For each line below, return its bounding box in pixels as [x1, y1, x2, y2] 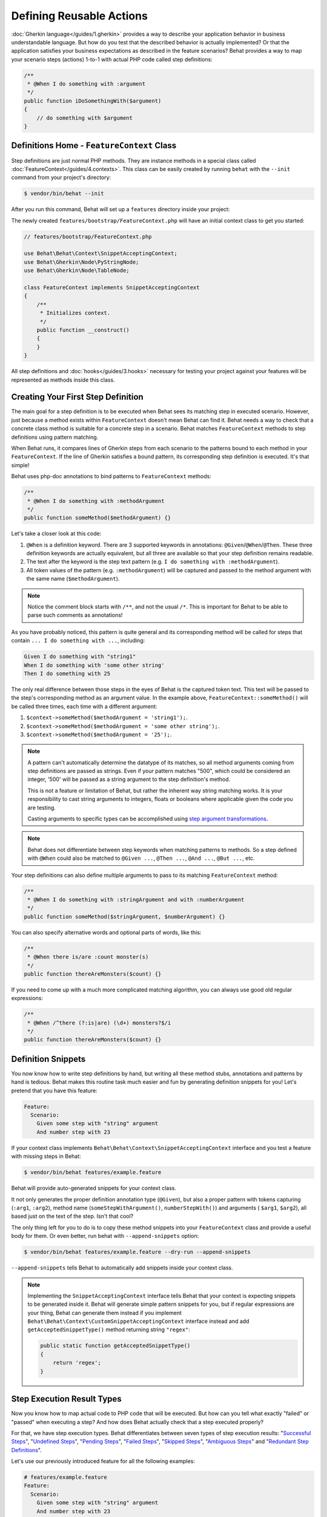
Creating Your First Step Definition [11, 392, 144, 402]
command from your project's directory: [11, 174, 111, 181]
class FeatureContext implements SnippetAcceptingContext [24, 284, 200, 291]
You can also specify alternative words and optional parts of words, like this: [11, 928, 202, 936]
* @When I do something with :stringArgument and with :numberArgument [27, 896, 245, 903]
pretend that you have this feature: [11, 1087, 97, 1094]
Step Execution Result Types [11, 1394, 122, 1404]
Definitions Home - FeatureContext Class [11, 140, 177, 151]
